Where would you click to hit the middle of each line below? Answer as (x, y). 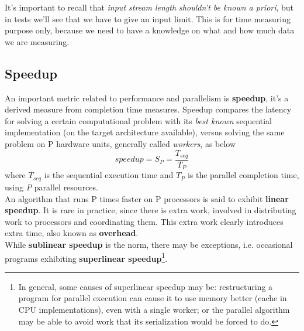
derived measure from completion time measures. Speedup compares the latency (148, 109)
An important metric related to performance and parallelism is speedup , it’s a (147, 98)
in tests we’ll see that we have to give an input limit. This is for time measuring (148, 18)
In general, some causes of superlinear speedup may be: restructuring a (146, 286)
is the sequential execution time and (109, 175)
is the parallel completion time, (243, 175)
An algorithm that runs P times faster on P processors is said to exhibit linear (147, 198)
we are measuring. (37, 41)
